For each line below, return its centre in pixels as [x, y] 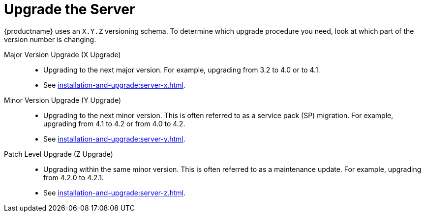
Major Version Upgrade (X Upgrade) [62, 54]
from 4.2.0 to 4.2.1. [74, 177]
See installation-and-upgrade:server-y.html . [114, 139]
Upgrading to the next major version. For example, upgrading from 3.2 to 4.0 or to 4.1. [182, 70]
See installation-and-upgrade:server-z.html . [115, 192]
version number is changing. [50, 39]
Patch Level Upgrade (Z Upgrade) [59, 154]
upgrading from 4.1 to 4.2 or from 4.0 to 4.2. [114, 123]
